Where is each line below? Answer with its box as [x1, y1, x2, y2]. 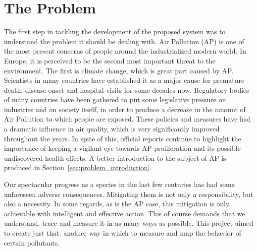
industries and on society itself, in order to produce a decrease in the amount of [4, 104, 246, 114]
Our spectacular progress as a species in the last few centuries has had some [4, 179, 235, 189]
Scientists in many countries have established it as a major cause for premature [4, 75, 245, 85]
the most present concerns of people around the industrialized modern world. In [4, 46, 247, 56]
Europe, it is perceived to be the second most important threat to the [4, 55, 216, 65]
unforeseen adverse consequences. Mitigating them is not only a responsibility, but [4, 188, 254, 199]
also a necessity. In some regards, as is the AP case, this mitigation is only [4, 198, 230, 209]
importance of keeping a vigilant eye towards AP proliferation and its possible [4, 143, 241, 153]
